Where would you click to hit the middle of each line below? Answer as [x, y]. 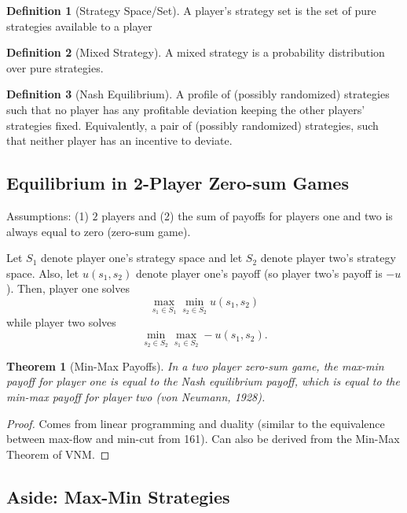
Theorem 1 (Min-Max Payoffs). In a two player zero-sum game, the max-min [195, 365]
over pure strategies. [55, 67]
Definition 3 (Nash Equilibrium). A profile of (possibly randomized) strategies [198, 94]
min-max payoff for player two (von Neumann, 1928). [136, 396]
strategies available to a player [79, 26]
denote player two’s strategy [328, 258]
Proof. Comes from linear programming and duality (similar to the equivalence [196, 423]
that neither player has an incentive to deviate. [119, 140]
